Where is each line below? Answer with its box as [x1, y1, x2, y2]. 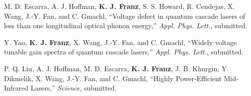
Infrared [4, 83, 29, 93]
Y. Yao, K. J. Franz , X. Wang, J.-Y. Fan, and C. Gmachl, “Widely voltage [4, 37, 237, 47]
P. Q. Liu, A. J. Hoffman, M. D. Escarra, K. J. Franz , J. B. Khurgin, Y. [4, 63, 229, 73]
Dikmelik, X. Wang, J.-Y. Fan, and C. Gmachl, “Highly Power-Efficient [4, 73, 222, 83]
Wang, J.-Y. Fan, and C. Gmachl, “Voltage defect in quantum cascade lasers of [4, 10, 245, 21]
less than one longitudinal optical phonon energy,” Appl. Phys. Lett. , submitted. [4, 20, 248, 31]
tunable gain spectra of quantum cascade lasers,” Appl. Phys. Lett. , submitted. [4, 47, 244, 57]
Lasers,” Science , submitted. [30, 83, 117, 93]
